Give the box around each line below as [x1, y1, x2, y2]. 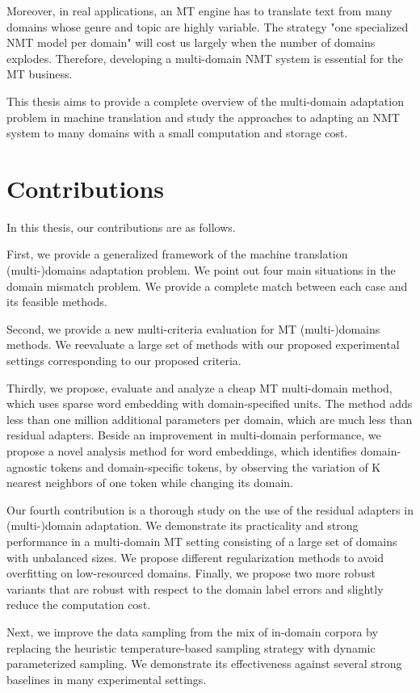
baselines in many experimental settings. [6, 670, 207, 687]
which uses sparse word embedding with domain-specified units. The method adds [6, 395, 413, 412]
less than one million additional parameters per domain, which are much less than [6, 410, 413, 427]
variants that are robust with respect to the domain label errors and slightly [6, 580, 384, 597]
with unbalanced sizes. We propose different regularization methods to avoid [6, 548, 384, 565]
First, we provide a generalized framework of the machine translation [6, 246, 348, 262]
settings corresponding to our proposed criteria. [6, 352, 241, 369]
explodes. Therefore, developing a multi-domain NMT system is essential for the [6, 49, 403, 66]
